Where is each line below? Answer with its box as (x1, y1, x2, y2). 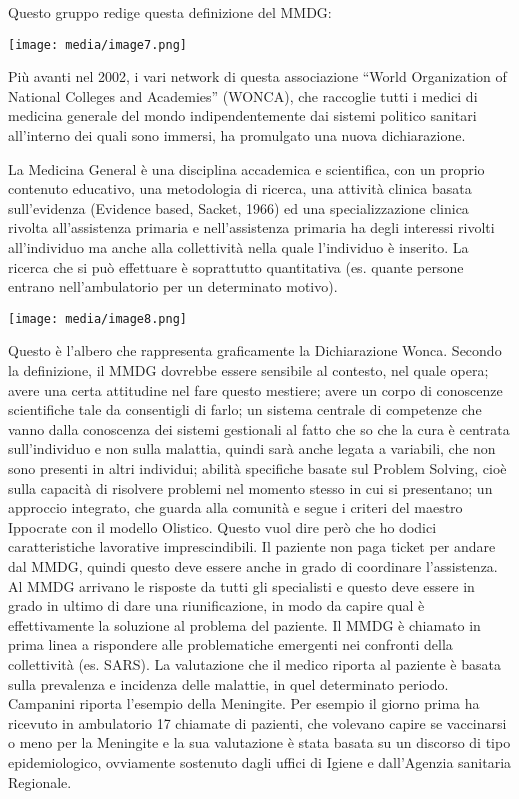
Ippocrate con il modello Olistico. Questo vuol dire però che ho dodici (8, 516, 437, 537)
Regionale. (8, 771, 72, 792)
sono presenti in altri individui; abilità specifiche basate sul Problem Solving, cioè (8, 458, 507, 478)
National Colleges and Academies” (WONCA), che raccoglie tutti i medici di (8, 85, 478, 106)
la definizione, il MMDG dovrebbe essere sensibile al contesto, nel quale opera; (8, 360, 489, 381)
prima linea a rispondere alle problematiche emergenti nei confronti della (8, 634, 453, 655)
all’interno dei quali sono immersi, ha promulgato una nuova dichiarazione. (8, 125, 466, 146)
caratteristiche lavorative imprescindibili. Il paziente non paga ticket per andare (8, 536, 496, 557)
